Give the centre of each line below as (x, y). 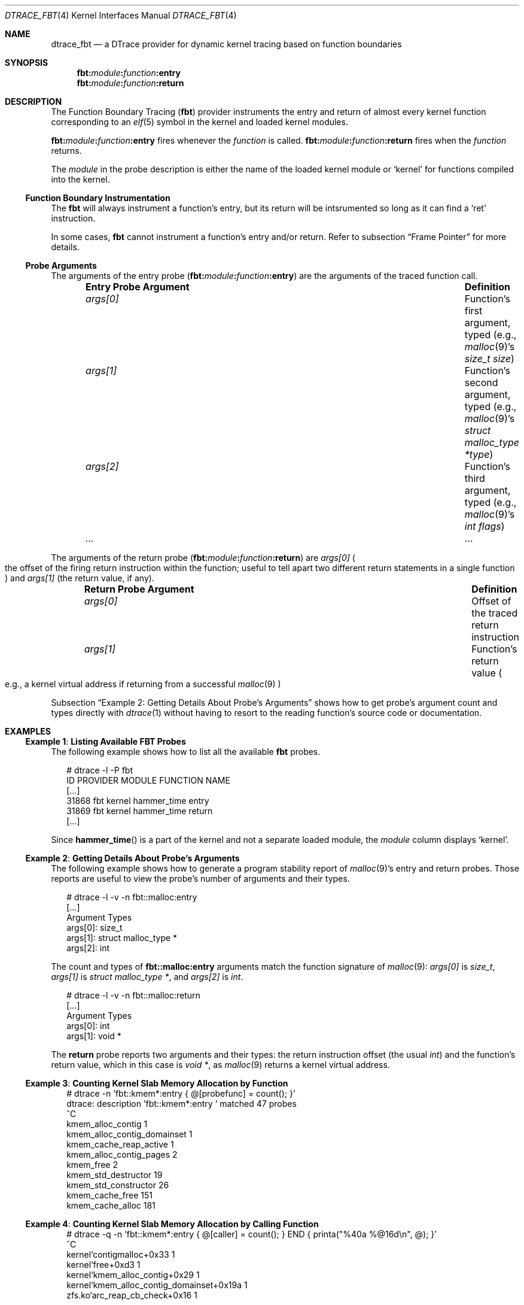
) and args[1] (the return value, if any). (80, 578)
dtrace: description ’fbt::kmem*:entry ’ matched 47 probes (182, 1104)
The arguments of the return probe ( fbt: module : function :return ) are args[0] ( (203, 558)
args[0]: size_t (95, 928)
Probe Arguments (61, 265)
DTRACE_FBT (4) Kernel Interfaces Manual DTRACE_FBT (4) (121, 15)
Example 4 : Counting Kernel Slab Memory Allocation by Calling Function (172, 1224)
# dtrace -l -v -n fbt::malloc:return (133, 995)
